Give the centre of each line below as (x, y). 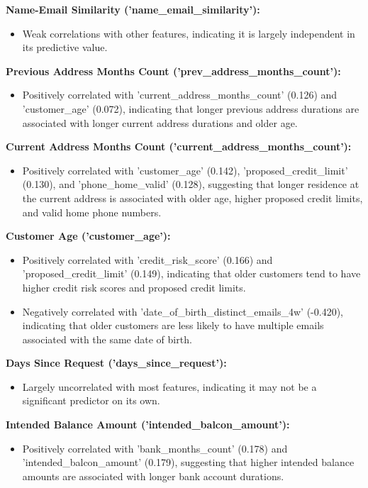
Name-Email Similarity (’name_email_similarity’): (133, 9)
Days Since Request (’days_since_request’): (116, 363)
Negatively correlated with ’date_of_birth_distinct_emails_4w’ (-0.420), (183, 311)
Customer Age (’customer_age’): (88, 236)
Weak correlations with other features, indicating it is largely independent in (189, 33)
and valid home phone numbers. (92, 212)
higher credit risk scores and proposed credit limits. (134, 287)
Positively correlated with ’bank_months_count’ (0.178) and (155, 448)
